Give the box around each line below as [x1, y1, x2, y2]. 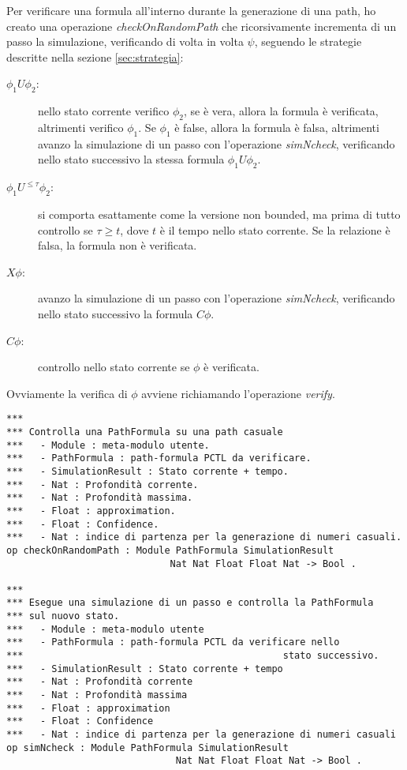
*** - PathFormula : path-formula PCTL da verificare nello [6, 637, 340, 648]
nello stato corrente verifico [38, 103, 170, 119]
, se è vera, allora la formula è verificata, [183, 103, 379, 119]
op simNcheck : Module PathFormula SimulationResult [6, 742, 289, 753]
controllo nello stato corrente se [38, 359, 190, 375]
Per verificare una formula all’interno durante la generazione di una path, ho [6, 2, 376, 18]
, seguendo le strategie [254, 33, 362, 50]
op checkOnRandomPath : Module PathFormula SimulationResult [6, 544, 334, 556]
